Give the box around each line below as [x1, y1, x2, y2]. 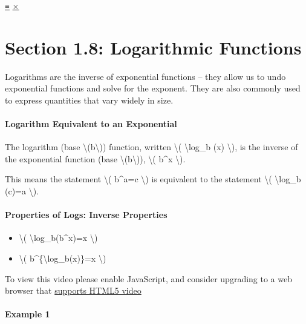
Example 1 [5, 308, 50, 320]
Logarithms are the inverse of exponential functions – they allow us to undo [5, 70, 286, 82]
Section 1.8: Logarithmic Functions [5, 35, 302, 59]
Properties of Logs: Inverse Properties [5, 208, 168, 221]
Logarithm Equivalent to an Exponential [5, 117, 177, 130]
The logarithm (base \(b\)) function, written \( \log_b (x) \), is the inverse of [5, 141, 298, 153]
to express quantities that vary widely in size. [5, 93, 174, 106]
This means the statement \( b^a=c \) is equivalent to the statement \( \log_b [5, 173, 301, 185]
